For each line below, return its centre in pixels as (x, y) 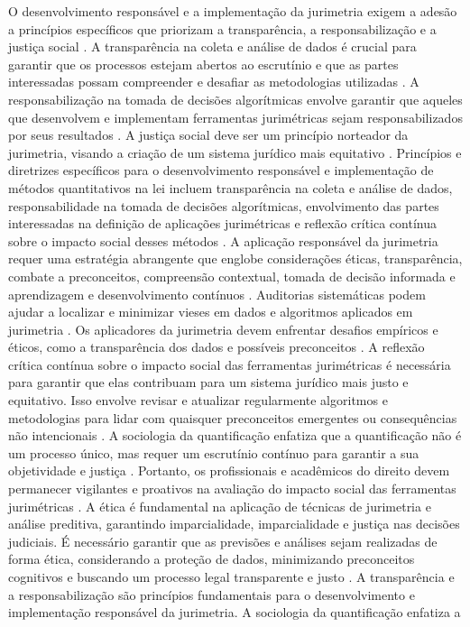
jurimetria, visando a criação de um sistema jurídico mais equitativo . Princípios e (235, 152)
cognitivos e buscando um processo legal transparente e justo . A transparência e (231, 576)
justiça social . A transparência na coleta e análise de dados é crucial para (212, 46)
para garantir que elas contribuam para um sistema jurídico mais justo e (208, 382)
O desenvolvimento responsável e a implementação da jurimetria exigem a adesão (233, 11)
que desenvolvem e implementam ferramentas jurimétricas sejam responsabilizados (235, 117)
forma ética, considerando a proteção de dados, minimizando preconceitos (212, 559)
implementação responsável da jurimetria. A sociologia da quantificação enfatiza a (235, 612)
